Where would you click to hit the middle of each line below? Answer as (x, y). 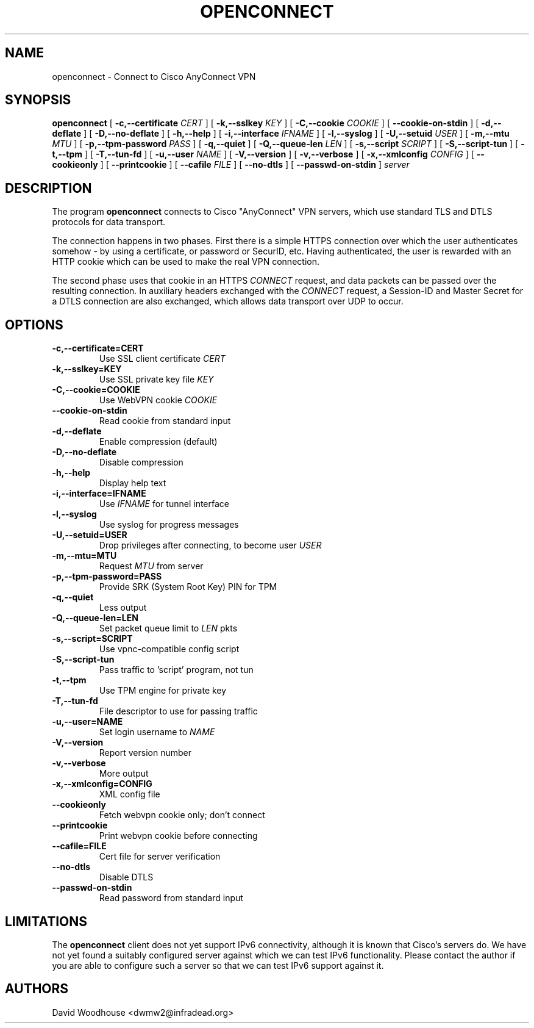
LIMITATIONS (46, 921)
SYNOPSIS (38, 100)
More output (124, 774)
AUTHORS (37, 989)
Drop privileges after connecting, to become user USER (210, 545)
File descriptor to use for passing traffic (178, 711)
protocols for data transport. (109, 222)
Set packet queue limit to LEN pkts (168, 628)
